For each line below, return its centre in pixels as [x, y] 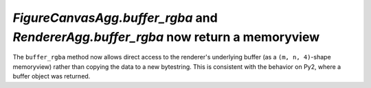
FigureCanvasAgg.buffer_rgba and [115, 18]
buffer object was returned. [52, 76]
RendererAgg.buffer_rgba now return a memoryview [166, 37]
